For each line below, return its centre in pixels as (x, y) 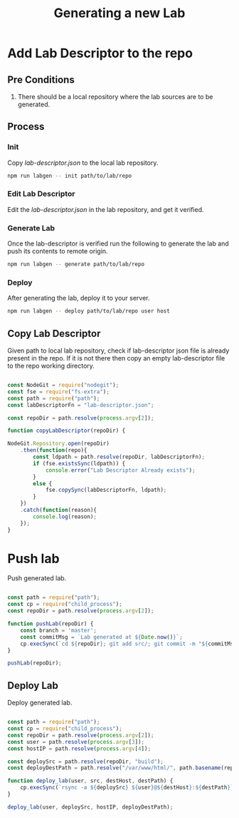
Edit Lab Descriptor (41, 194)
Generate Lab (31, 228)
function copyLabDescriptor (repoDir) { (67, 431)
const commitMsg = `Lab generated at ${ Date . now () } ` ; (101, 637)
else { (43, 483)
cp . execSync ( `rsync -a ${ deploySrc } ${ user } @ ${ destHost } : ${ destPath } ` (127, 788)
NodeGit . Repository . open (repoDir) (59, 444)
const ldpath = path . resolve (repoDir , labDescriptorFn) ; (119, 457)
